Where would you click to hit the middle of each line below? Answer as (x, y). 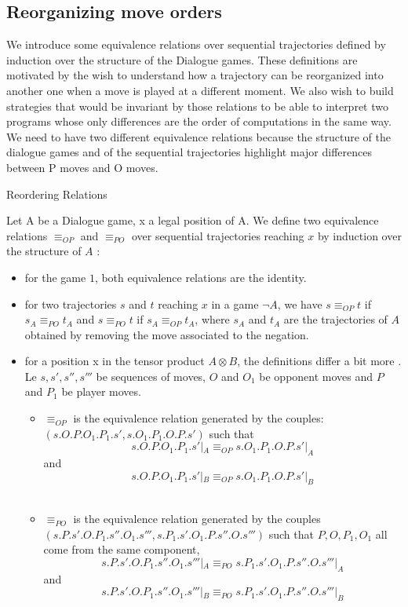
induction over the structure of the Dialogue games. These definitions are (182, 59)
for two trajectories (71, 303)
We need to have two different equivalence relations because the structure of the (199, 136)
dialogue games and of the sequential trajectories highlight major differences (189, 152)
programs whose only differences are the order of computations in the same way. (199, 121)
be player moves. (101, 391)
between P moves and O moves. (82, 167)
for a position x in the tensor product (115, 361)
